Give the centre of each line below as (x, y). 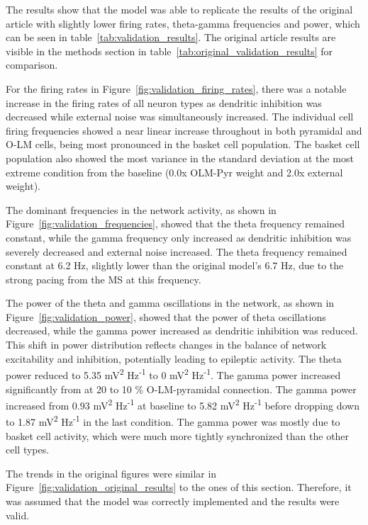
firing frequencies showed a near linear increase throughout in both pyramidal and (184, 130)
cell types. (28, 450)
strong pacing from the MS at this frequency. (104, 279)
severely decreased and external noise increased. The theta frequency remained (177, 251)
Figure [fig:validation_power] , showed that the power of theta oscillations (166, 316)
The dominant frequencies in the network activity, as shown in (141, 209)
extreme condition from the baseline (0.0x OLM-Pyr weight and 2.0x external (174, 172)
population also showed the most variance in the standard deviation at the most (180, 158)
